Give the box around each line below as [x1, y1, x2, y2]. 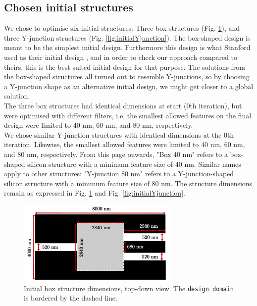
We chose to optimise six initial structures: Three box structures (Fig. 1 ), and [4, 23, 240, 33]
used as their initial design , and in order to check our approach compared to [4, 51, 238, 62]
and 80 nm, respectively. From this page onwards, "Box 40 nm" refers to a [4, 149, 228, 159]
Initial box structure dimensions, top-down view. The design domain [24, 283, 234, 293]
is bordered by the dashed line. [24, 293, 117, 303]
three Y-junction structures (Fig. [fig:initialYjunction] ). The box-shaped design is [4, 32, 251, 43]
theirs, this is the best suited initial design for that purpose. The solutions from [4, 61, 245, 72]
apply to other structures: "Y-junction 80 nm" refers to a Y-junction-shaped [4, 168, 234, 179]
